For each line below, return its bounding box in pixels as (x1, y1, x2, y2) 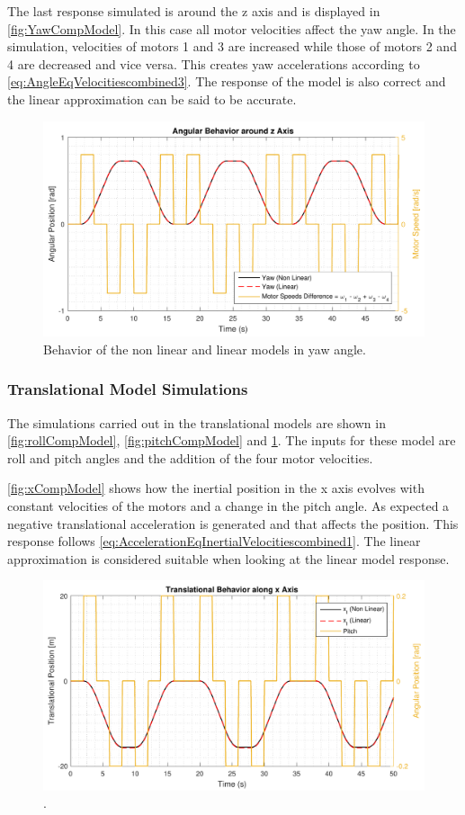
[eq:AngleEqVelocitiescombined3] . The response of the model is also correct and (7, 72, 446, 91)
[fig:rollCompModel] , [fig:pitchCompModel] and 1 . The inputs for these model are (7, 431, 456, 450)
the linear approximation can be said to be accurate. (7, 89, 297, 108)
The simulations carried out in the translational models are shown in (7, 413, 386, 432)
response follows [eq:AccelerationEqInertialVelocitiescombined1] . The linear (7, 532, 421, 551)
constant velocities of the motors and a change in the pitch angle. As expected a (7, 497, 450, 515)
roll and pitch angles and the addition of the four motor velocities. (7, 448, 373, 467)
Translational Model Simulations (7, 378, 248, 400)
